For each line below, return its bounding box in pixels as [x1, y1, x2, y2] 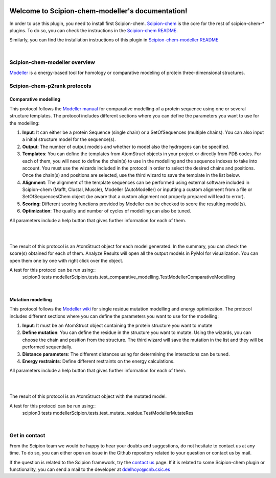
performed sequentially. [22, 344, 73, 350]
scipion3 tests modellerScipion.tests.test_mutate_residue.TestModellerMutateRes [22, 410, 194, 416]
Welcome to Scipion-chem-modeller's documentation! [9, 7, 188, 15]
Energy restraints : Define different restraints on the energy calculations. [22, 358, 175, 364]
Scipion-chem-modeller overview [9, 59, 96, 66]
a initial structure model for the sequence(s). [22, 136, 116, 142]
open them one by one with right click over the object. [9, 257, 124, 264]
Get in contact [9, 432, 45, 439]
